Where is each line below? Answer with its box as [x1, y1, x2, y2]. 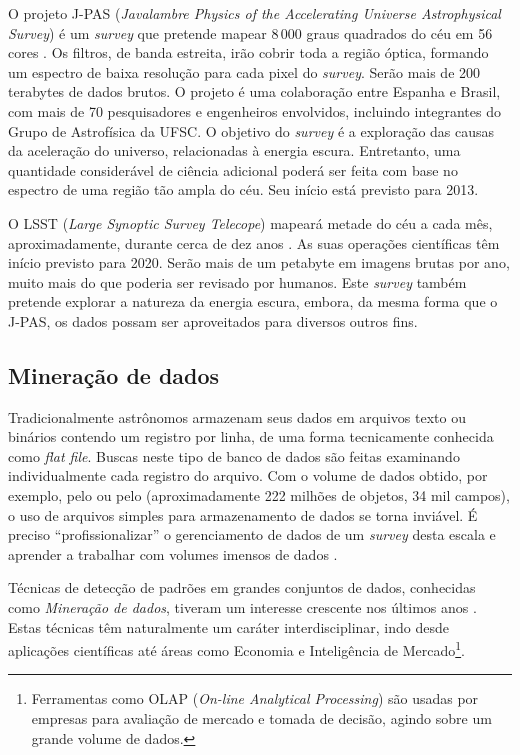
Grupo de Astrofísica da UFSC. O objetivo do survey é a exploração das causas [8, 120, 495, 141]
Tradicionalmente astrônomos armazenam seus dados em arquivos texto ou [8, 406, 466, 427]
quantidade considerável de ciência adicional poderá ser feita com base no [8, 159, 458, 180]
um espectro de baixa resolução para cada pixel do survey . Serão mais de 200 [8, 61, 481, 82]
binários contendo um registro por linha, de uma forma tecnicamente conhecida [8, 426, 494, 447]
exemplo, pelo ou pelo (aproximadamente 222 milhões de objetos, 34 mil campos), [8, 485, 510, 506]
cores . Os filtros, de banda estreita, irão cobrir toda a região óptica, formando [8, 42, 489, 63]
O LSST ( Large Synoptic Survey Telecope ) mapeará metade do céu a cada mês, [8, 212, 493, 233]
